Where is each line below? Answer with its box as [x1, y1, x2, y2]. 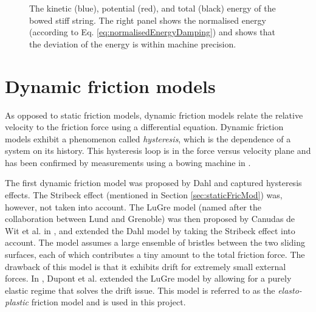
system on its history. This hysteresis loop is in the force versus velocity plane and [5, 144, 311, 157]
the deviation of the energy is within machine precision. [29, 37, 236, 50]
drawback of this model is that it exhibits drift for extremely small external [5, 260, 286, 272]
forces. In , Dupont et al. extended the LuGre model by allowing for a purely [5, 272, 292, 285]
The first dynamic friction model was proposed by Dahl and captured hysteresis [5, 176, 302, 189]
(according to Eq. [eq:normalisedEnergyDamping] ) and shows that [29, 26, 276, 38]
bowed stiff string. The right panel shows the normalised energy [29, 13, 266, 26]
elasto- [278, 283, 302, 296]
